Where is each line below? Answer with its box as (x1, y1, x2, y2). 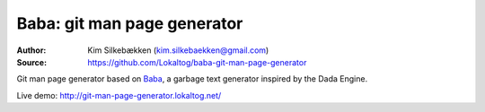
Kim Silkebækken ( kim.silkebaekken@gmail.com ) (87, 45, 269, 56)
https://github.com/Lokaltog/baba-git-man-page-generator (87, 56, 307, 67)
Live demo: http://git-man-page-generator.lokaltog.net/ (16, 90, 222, 100)
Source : (16, 56, 48, 67)
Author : (16, 45, 47, 56)
